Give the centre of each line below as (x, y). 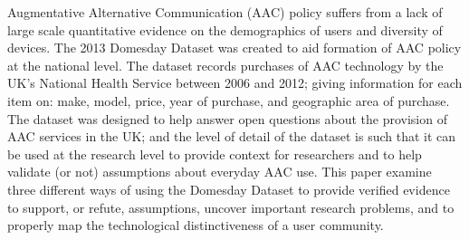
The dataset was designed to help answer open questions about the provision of (227, 118)
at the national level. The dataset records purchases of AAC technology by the (225, 65)
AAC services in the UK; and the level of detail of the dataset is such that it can (232, 136)
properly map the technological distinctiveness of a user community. (196, 225)
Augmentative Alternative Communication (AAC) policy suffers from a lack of (225, 12)
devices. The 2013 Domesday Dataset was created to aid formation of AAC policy (234, 48)
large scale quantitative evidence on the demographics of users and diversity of (225, 29)
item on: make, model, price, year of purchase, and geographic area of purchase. (229, 100)
